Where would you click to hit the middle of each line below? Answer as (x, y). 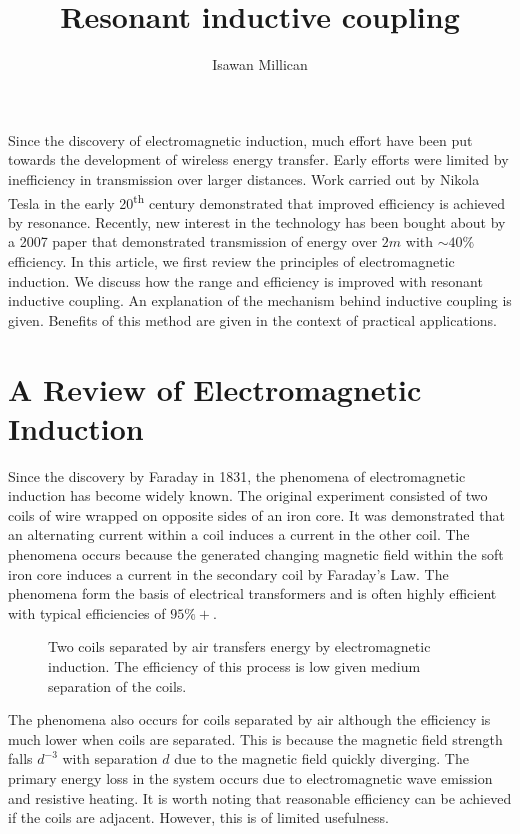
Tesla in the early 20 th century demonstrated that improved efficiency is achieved (257, 201)
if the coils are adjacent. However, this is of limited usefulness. (198, 817)
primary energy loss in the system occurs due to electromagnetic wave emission (250, 777)
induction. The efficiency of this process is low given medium (234, 665)
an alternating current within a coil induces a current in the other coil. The (239, 534)
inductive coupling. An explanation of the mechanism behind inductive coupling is (260, 300)
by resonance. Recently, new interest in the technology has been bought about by (257, 221)
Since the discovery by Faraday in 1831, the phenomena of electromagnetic (237, 475)
